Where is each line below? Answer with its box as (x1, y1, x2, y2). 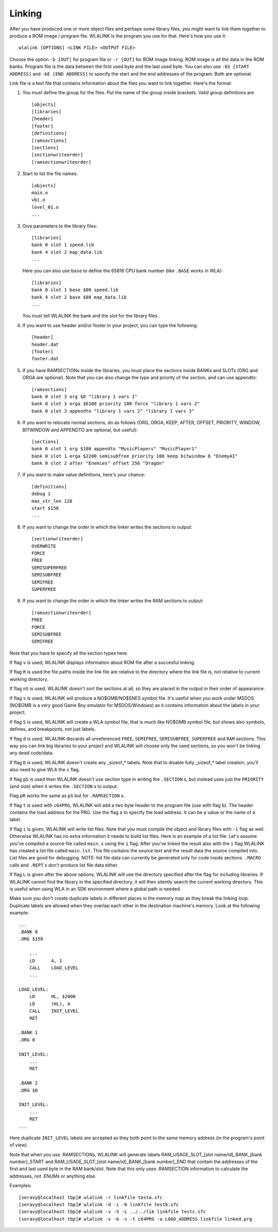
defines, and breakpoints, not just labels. (9, 726, 96, 732)
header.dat (31, 341, 59, 347)
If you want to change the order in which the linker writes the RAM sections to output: (22, 597, 204, 604)
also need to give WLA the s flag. (9, 767, 80, 773)
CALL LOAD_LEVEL (29, 965, 79, 971)
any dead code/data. (9, 750, 54, 756)
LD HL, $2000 (29, 994, 76, 999)
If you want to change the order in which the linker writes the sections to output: (22, 524, 193, 530)
